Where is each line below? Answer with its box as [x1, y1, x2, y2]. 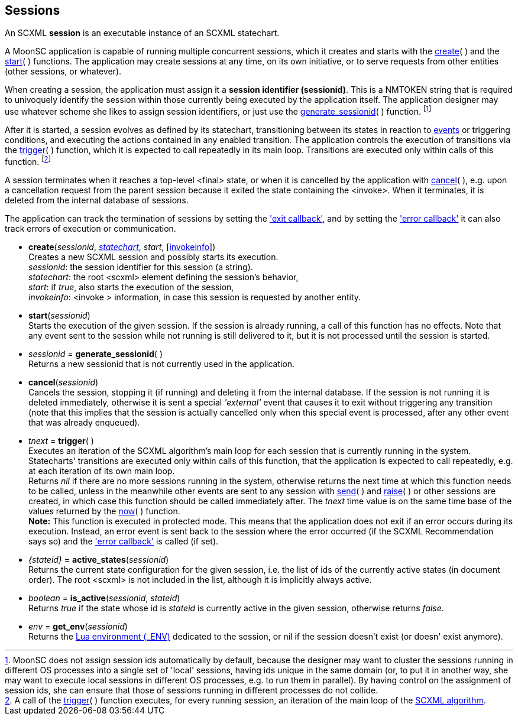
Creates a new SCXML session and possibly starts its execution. [28, 251, 279, 262]
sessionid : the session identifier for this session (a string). [28, 261, 253, 272]
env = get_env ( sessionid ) [28, 621, 128, 631]
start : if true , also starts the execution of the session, [28, 281, 234, 292]
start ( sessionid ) [28, 310, 90, 320]
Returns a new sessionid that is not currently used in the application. [28, 358, 295, 369]
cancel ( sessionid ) [28, 377, 99, 387]
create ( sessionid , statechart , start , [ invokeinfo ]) [28, 241, 216, 252]
